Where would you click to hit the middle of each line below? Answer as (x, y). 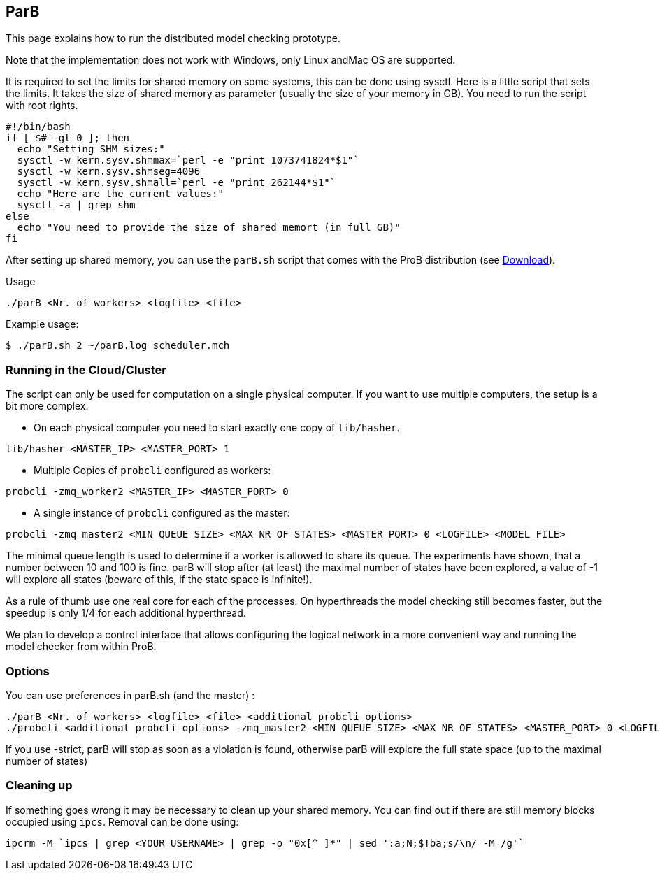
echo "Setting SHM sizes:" (91, 149)
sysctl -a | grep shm (76, 205)
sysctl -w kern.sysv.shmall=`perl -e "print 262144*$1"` (177, 183)
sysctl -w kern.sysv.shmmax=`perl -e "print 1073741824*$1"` (188, 160)
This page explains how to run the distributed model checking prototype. (173, 38)
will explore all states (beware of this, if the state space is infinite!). (159, 580)
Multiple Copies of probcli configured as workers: (152, 471)
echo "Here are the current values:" (120, 194)
